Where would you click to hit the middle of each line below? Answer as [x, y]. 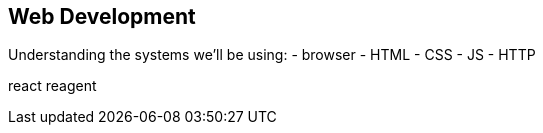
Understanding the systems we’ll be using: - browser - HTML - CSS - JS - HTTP [272, 55]
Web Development [102, 16]
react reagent [52, 86]
